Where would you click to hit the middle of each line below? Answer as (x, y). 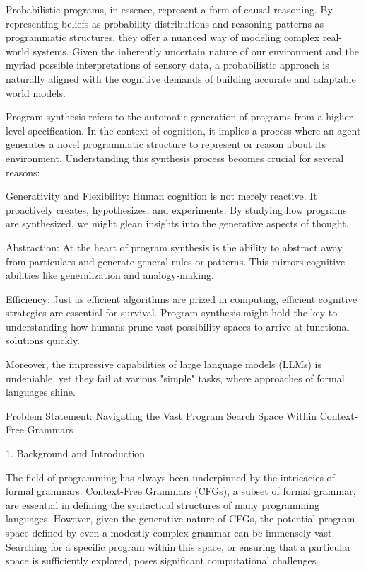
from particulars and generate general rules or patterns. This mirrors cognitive (176, 261)
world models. (36, 92)
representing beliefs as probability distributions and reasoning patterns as (165, 23)
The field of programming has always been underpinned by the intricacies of (170, 477)
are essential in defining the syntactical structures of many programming (163, 504)
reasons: (23, 172)
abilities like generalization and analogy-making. (110, 275)
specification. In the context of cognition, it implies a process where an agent (194, 130)
